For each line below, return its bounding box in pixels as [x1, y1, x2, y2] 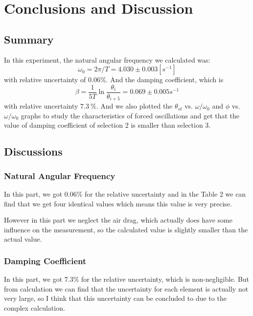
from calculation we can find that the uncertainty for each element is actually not [4, 283, 249, 293]
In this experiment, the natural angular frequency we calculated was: [4, 54, 210, 65]
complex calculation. [4, 303, 65, 313]
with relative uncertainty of [4, 74, 86, 85]
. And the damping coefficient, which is [106, 74, 224, 85]
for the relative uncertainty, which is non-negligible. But [81, 274, 250, 284]
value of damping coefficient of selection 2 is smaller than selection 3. [4, 120, 211, 130]
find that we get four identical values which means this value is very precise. [4, 198, 232, 208]
